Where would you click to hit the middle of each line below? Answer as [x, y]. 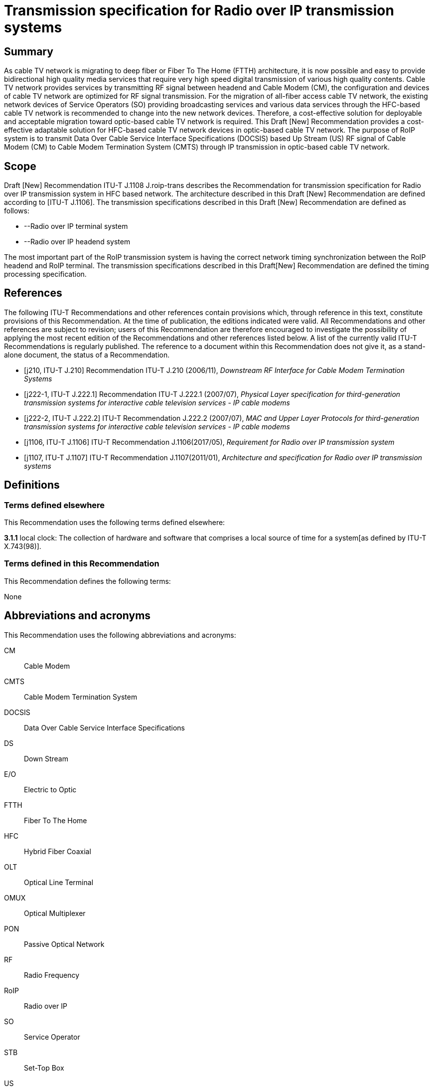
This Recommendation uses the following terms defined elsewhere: [115, 523]
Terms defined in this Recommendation [82, 564]
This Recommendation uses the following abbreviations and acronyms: [120, 635]
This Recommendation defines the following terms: [87, 581]
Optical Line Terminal [59, 882]
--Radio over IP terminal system [76, 226]
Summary [29, 51]
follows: [17, 211]
